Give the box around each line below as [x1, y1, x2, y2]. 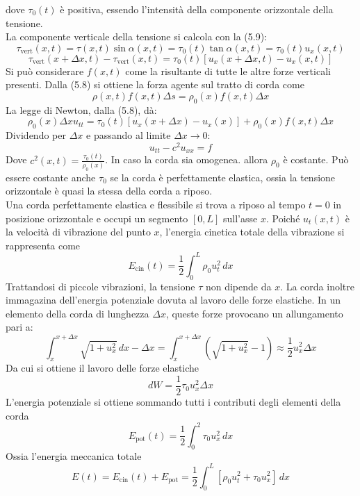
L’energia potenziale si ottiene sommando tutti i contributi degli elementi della [6, 394, 341, 408]
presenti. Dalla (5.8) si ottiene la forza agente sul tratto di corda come [6, 77, 304, 92]
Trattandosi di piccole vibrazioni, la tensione [6, 279, 195, 293]
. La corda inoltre [280, 279, 354, 293]
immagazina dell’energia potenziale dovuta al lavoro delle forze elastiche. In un [6, 292, 341, 307]
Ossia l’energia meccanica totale [6, 449, 142, 463]
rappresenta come [6, 238, 81, 252]
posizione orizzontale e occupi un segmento [6, 210, 188, 225]
